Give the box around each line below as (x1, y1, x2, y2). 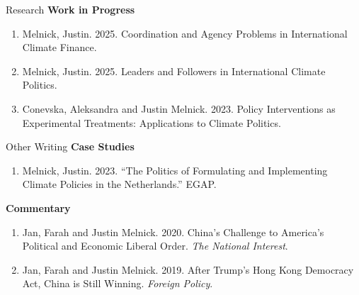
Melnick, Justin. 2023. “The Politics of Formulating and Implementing (22, 162, 328, 177)
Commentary (6, 200, 71, 215)
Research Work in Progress (6, 2, 135, 16)
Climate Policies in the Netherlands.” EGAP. (22, 177, 217, 191)
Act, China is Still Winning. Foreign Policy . (22, 276, 213, 291)
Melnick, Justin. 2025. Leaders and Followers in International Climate (22, 63, 326, 78)
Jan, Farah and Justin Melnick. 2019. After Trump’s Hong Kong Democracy (22, 262, 354, 277)
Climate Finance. (22, 40, 97, 55)
